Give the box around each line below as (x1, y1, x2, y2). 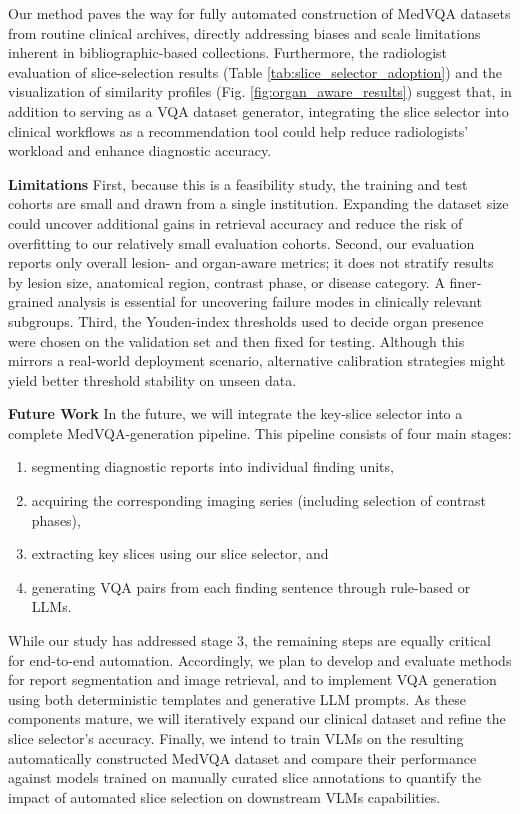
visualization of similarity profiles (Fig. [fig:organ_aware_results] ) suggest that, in (8, 81, 512, 102)
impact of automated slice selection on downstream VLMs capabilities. (8, 786, 441, 807)
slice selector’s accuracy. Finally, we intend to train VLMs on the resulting (8, 728, 464, 748)
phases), (31, 509, 81, 530)
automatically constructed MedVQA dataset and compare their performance (8, 747, 477, 768)
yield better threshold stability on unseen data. (8, 369, 297, 390)
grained (8, 291, 54, 312)
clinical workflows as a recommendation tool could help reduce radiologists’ (8, 120, 469, 141)
